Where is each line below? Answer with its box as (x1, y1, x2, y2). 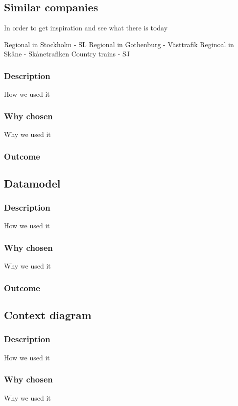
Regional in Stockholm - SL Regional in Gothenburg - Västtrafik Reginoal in (4, 39, 234, 49)
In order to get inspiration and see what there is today (4, 23, 168, 33)
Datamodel (4, 175, 61, 190)
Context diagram (4, 307, 92, 323)
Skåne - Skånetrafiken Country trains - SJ (4, 49, 130, 59)
